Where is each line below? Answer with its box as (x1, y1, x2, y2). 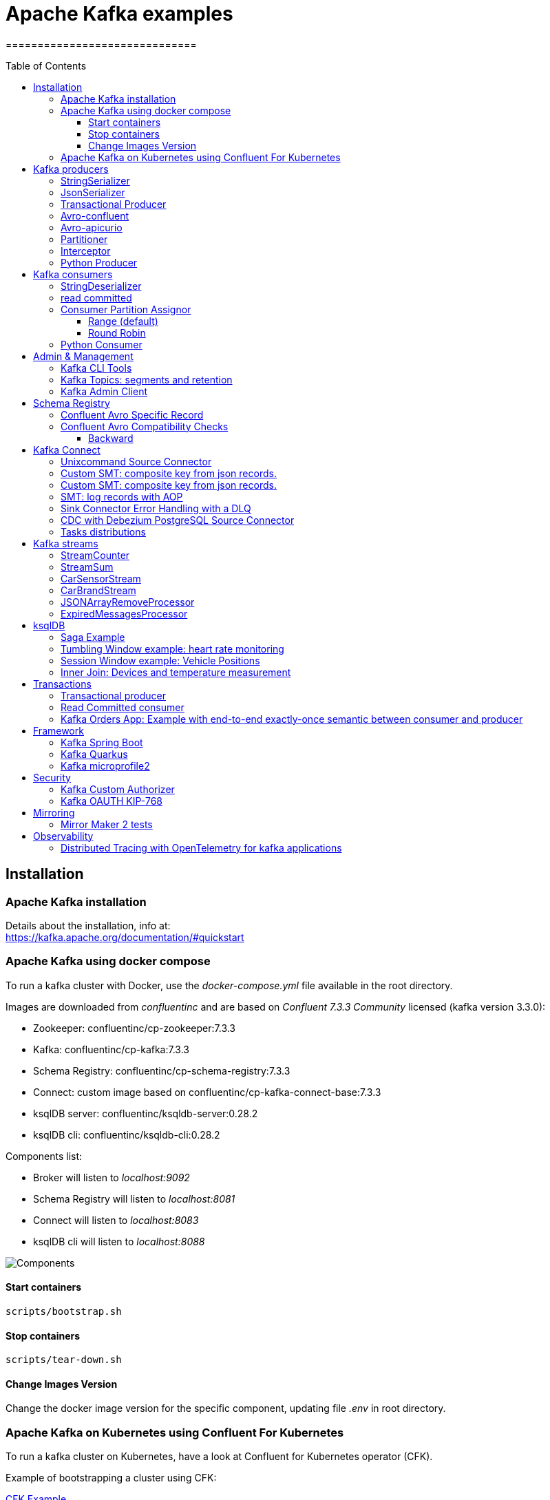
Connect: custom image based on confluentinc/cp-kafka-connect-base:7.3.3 (33, 1086, 381, 1098)
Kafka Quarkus (61, 748, 128, 760)
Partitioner (61, 233, 108, 245)
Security (33, 771, 71, 783)
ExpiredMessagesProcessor (61, 607, 188, 620)
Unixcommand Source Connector (61, 455, 212, 467)
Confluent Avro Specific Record (61, 408, 204, 421)
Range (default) (88, 315, 158, 327)
